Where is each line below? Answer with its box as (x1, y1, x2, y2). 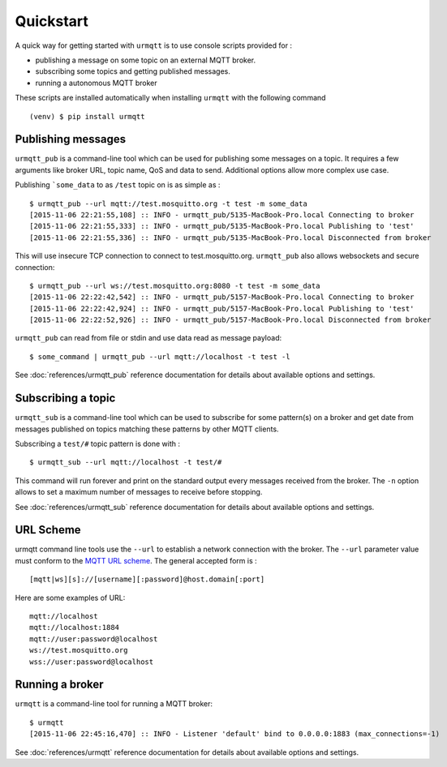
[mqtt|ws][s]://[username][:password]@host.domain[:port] (29, 575, 265, 584)
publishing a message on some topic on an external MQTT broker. (35, 55, 256, 65)
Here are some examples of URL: (15, 593, 126, 602)
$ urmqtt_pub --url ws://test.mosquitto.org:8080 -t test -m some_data (29, 281, 320, 290)
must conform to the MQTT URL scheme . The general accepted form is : (15, 555, 257, 565)
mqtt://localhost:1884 (29, 623, 120, 632)
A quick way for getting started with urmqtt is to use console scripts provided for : (15, 41, 292, 50)
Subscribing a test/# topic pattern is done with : (15, 439, 181, 448)
